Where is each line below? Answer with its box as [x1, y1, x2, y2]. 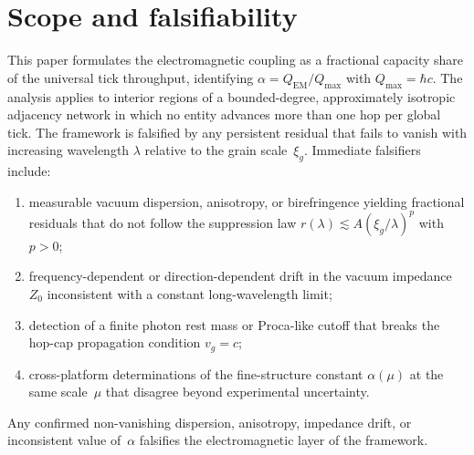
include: [7, 161, 51, 181]
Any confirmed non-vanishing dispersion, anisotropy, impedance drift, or [7, 412, 412, 431]
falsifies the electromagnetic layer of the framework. [139, 430, 428, 450]
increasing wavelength [7, 140, 130, 160]
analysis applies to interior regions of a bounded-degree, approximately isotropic [7, 87, 456, 106]
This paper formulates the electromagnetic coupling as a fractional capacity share [7, 50, 464, 69]
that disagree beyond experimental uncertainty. [105, 382, 370, 401]
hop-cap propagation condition [28, 333, 201, 352]
